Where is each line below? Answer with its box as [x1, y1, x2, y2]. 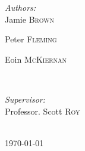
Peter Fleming [5, 33, 57, 45]
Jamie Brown [5, 13, 54, 25]
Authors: [5, 1, 36, 13]
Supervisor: [5, 93, 45, 105]
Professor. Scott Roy [5, 104, 80, 117]
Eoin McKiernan [5, 53, 67, 65]
